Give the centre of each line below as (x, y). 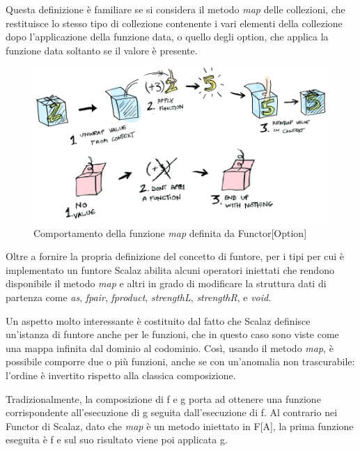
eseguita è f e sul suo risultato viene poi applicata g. (117, 439)
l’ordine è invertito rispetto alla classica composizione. (121, 375)
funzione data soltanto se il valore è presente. (102, 50)
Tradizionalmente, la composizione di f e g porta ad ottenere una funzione (163, 398)
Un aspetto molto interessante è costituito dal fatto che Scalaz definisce (158, 320)
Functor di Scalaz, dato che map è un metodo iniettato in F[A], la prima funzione (180, 426)
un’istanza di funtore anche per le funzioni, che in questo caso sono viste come (172, 334)
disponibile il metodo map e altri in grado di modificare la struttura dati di (166, 283)
